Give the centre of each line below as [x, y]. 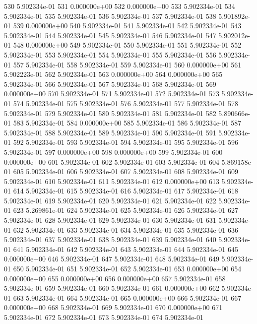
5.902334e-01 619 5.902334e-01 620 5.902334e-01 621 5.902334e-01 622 [110, 200]
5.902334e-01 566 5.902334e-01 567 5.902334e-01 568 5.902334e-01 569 [110, 84]
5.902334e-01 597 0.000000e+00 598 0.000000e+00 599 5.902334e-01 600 [113, 152]
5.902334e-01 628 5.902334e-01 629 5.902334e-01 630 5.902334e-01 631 [110, 220]
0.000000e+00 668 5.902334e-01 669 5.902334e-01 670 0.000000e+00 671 [113, 307]
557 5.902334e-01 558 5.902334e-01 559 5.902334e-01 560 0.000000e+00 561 [127, 64]
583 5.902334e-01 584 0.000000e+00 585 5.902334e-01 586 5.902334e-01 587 [127, 123]
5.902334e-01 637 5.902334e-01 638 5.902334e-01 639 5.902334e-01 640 [110, 239]
